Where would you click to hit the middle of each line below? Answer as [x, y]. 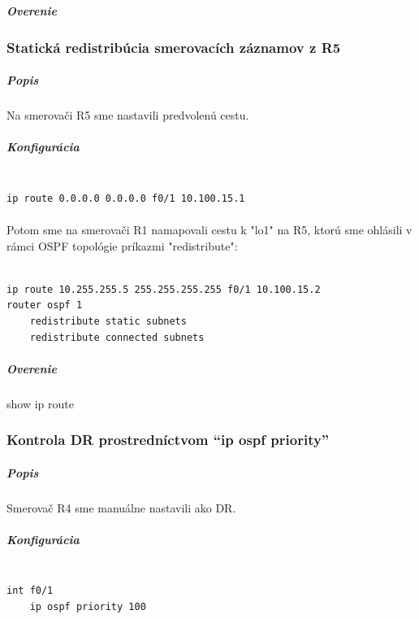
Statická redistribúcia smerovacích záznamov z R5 [174, 47]
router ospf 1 [45, 305]
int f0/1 [30, 591]
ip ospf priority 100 [88, 607]
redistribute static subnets [108, 321]
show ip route [40, 403]
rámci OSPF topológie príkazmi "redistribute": [122, 245]
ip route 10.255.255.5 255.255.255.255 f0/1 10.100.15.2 [164, 289]
